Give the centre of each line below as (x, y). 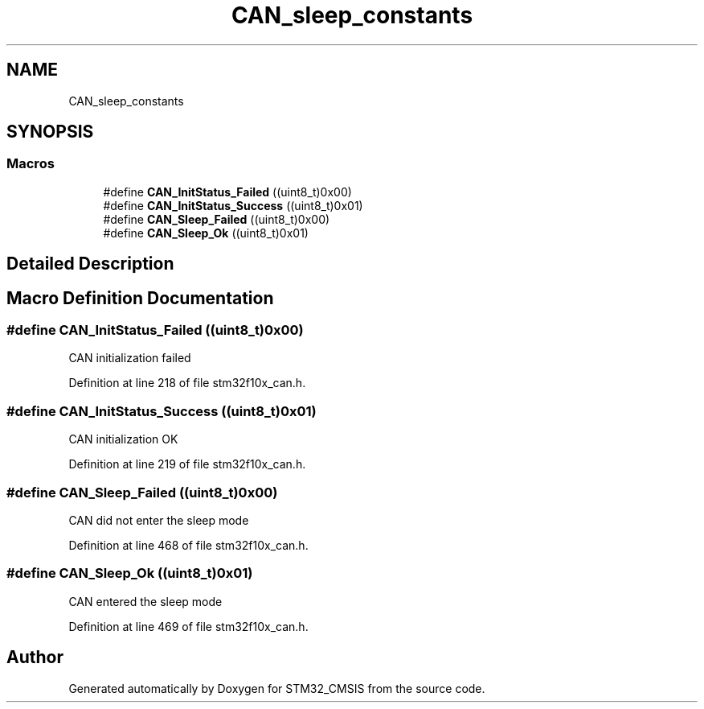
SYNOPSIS (50, 132)
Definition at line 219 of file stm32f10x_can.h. (187, 464)
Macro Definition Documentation (140, 298)
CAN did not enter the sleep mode (159, 520)
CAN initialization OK (123, 439)
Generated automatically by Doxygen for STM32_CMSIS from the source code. (277, 688)
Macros (31, 164)
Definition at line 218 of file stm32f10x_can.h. (187, 383)
